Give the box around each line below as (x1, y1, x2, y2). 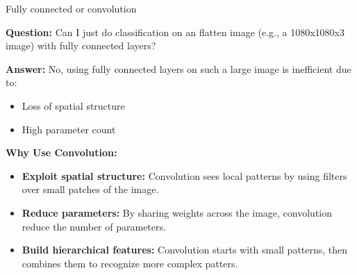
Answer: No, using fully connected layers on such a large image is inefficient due (6, 61, 351, 76)
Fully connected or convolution (6, 1, 137, 15)
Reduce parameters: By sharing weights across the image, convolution (22, 205, 333, 219)
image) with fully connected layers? (6, 38, 156, 53)
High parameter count (22, 122, 116, 136)
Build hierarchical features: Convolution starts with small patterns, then (22, 242, 348, 257)
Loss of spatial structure (22, 98, 125, 112)
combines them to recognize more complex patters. (22, 256, 238, 270)
